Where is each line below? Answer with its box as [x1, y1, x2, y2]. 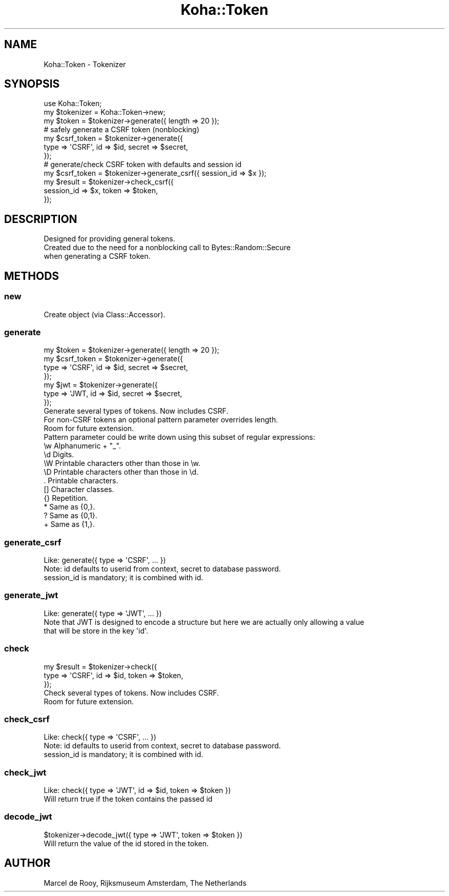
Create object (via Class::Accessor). [44, 310, 166, 319]
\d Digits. [44, 450, 74, 459]
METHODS [4, 269, 59, 282]
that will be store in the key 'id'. [44, 626, 149, 635]
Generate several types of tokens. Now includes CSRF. [44, 406, 229, 416]
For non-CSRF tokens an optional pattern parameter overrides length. [44, 415, 278, 424]
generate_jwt [4, 590, 58, 601]
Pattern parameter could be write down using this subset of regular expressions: [44, 433, 315, 442]
